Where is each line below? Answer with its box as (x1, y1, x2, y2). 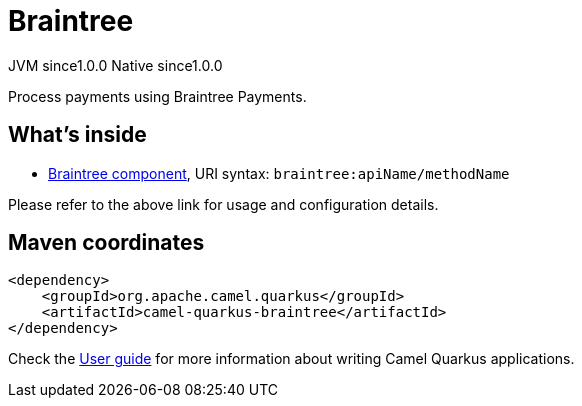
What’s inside (8, 122, 147, 148)
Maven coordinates (8, 230, 205, 256)
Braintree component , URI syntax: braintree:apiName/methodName (48, 164, 510, 182)
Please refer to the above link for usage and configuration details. (8, 195, 439, 213)
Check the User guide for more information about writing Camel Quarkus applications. (8, 350, 575, 368)
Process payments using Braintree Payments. (8, 87, 307, 105)
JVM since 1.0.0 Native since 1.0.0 (8, 56, 223, 74)
